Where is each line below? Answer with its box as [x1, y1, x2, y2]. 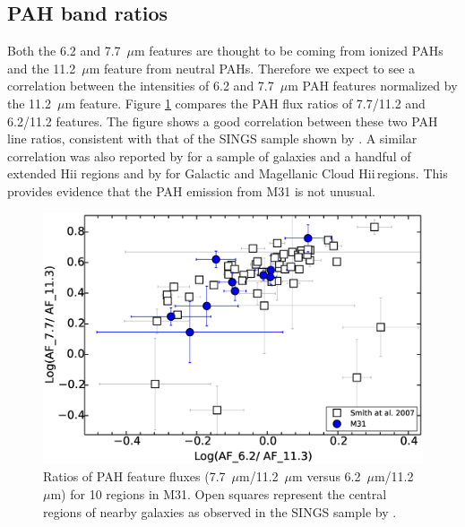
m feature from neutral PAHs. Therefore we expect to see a [89, 58, 416, 77]
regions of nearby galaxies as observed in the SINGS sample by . [43, 502, 397, 521]
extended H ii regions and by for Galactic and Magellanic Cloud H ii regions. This [7, 164, 448, 183]
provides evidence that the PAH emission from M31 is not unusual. [7, 181, 375, 200]
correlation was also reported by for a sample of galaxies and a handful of [7, 146, 411, 165]
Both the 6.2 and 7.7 [7, 41, 121, 60]
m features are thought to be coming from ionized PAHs [134, 41, 443, 60]
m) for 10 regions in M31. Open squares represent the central [50, 485, 387, 504]
